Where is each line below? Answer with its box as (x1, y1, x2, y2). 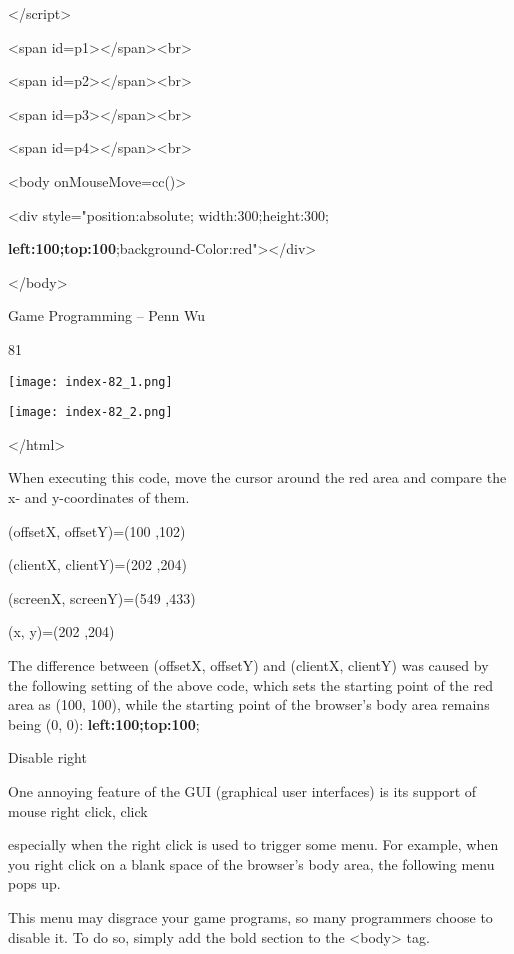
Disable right (8, 747, 87, 768)
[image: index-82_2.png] (8, 405, 173, 420)
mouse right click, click (8, 800, 148, 821)
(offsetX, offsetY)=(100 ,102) (8, 520, 186, 541)
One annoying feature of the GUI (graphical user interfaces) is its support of (8, 780, 477, 801)
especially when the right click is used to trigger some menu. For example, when (8, 834, 499, 855)
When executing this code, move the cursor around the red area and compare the (8, 467, 507, 488)
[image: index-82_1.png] (8, 374, 173, 389)
